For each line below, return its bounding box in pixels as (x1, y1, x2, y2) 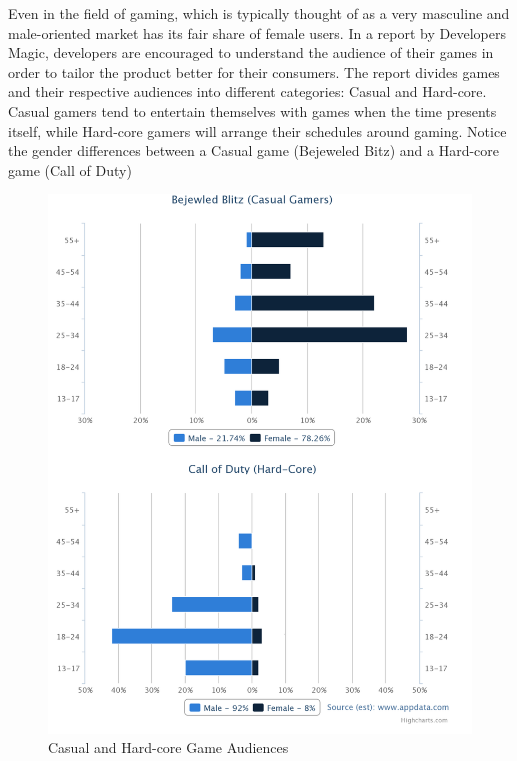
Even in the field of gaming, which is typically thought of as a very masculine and (8, 3, 510, 23)
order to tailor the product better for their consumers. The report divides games (8, 61, 500, 82)
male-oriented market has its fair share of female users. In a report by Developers (8, 22, 506, 43)
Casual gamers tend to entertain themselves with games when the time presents (8, 100, 497, 121)
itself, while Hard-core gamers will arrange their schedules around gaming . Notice (8, 120, 507, 141)
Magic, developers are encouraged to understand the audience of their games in (8, 42, 494, 63)
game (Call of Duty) (8, 159, 132, 180)
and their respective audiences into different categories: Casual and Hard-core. (8, 81, 487, 102)
